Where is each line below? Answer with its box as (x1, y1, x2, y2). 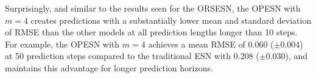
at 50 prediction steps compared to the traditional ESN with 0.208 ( (5, 49, 259, 62)
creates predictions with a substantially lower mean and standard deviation (30, 13, 312, 26)
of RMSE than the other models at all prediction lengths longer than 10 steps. (5, 26, 298, 38)
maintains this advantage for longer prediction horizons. (5, 61, 213, 74)
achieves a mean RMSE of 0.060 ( (148, 37, 274, 50)
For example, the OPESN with (5, 37, 120, 50)
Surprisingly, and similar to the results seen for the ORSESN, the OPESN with (5, 2, 301, 14)
